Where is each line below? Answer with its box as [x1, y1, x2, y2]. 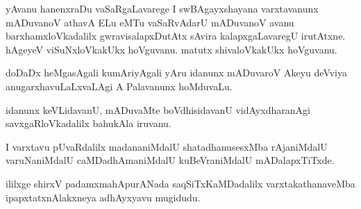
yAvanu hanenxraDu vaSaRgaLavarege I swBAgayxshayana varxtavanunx [6, 1, 319, 15]
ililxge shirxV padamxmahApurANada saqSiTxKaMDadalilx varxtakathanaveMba [6, 176, 355, 190]
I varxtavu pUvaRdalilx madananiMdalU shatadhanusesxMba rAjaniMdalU [6, 139, 328, 153]
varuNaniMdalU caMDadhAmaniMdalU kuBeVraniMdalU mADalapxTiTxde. [6, 153, 335, 167]
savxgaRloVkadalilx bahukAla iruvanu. [6, 116, 171, 131]
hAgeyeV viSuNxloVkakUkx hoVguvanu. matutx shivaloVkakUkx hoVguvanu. [6, 42, 337, 56]
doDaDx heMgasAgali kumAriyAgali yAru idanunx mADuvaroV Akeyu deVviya [6, 65, 348, 80]
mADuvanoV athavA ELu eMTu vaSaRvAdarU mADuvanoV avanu [6, 15, 294, 29]
